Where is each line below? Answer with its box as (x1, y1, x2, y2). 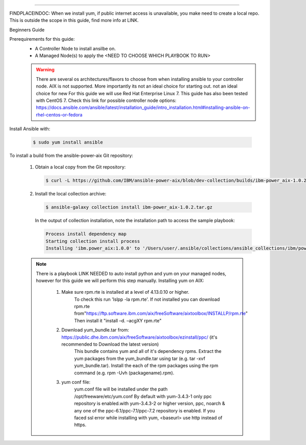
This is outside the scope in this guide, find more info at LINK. (9, 17, 139, 23)
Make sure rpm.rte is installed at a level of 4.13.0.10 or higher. (61, 289, 190, 295)
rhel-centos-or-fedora (36, 112, 83, 118)
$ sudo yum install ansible (33, 140, 103, 145)
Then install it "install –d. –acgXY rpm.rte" (74, 317, 162, 323)
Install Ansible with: (9, 126, 50, 132)
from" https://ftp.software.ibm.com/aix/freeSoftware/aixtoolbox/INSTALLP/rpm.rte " (74, 311, 248, 317)
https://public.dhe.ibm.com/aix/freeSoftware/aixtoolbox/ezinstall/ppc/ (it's (61, 334, 218, 340)
